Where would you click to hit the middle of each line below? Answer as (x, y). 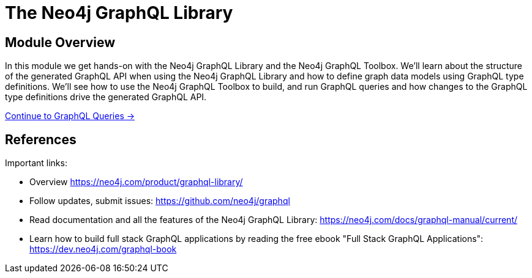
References (41, 139)
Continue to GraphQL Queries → (70, 116)
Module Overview (60, 42)
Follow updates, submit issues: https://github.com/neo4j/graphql (160, 201)
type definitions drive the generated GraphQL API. (106, 97)
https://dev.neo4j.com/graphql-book (103, 249)
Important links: (36, 163)
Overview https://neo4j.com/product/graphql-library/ (136, 182)
